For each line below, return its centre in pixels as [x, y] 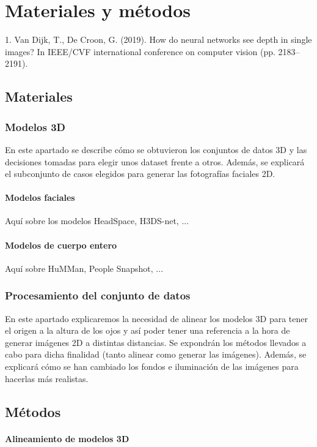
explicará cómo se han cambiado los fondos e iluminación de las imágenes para [152, 366]
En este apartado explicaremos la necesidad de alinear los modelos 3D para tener [156, 318]
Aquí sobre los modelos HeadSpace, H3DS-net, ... [97, 221]
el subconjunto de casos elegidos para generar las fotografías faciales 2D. [140, 174]
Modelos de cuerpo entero [61, 245]
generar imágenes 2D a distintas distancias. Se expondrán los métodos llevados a [156, 342]
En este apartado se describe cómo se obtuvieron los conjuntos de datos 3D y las [156, 149]
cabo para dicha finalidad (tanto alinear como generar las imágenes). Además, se [156, 354]
